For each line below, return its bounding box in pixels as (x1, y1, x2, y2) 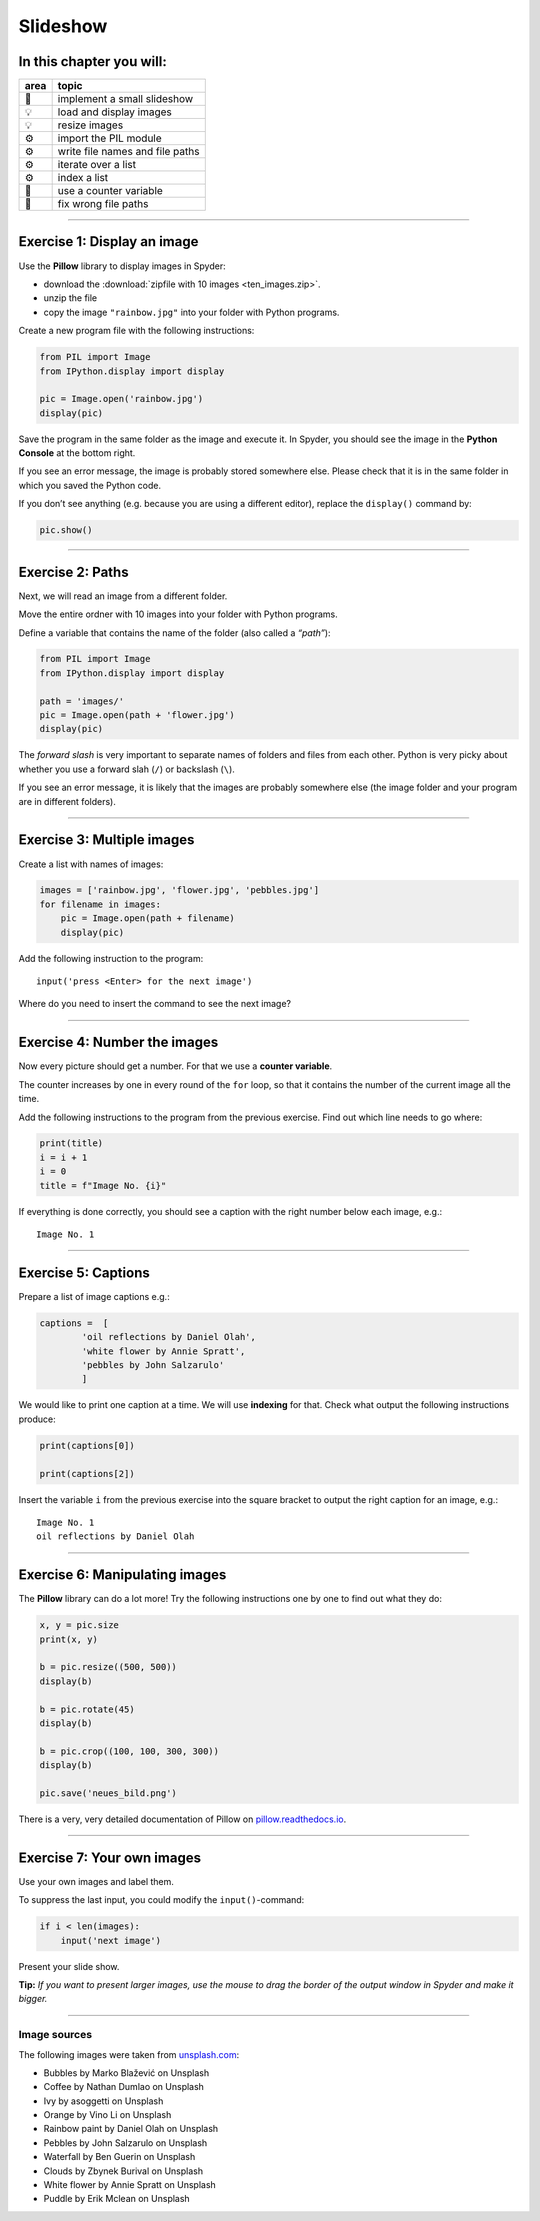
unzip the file (43, 292, 98, 304)
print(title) (39, 1138, 104, 1149)
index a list (57, 171, 109, 185)
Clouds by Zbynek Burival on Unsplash (43, 2165, 204, 2177)
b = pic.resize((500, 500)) (39, 1661, 177, 1673)
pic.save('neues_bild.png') (39, 1787, 177, 1799)
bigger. (18, 1993, 48, 2005)
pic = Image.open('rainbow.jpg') (39, 393, 204, 405)
